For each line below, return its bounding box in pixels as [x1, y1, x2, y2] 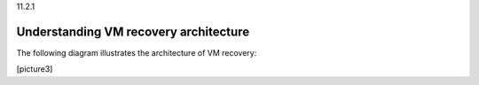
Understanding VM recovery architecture [16, 24, 250, 39]
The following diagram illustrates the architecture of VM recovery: [16, 47, 257, 58]
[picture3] [16, 64, 53, 74]
